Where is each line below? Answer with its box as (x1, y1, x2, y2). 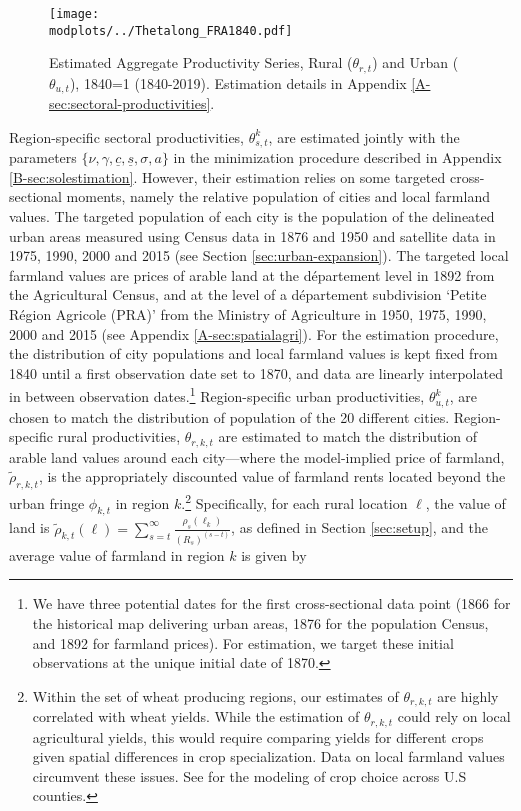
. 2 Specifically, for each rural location (181, 489, 408, 513)
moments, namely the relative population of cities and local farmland (66, 186, 490, 207)
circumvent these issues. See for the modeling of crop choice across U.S (32, 765, 467, 786)
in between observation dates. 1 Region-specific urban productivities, (9, 383, 425, 407)
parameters (9, 147, 77, 168)
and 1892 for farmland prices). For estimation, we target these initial (32, 632, 454, 653)
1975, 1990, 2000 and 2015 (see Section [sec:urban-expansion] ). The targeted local (9, 245, 509, 266)
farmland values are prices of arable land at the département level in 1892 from (9, 264, 495, 285)
